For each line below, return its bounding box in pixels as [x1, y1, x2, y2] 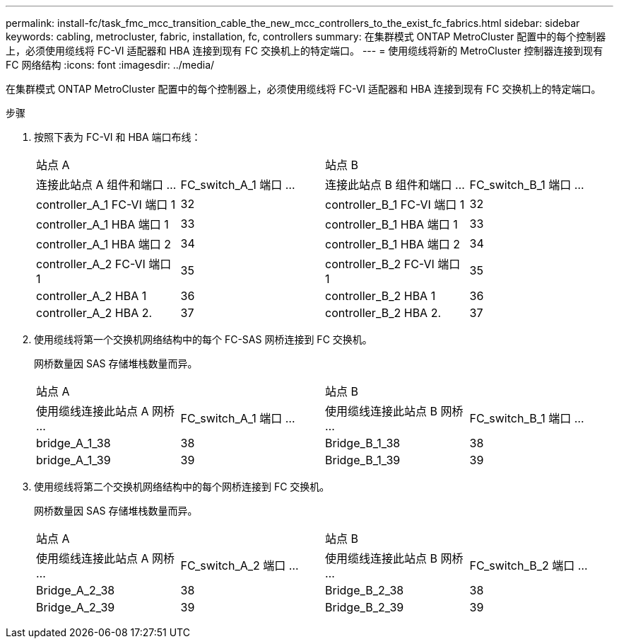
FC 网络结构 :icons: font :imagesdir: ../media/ [6, 59, 215, 71]
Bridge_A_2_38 [36, 583, 115, 597]
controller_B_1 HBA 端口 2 [325, 237, 460, 251]
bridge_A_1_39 [36, 453, 111, 467]
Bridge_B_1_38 [325, 436, 401, 450]
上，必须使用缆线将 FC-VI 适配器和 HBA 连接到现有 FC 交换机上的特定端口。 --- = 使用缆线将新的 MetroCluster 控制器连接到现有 [6, 45, 603, 57]
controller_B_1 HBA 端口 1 [325, 217, 458, 231]
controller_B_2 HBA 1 [325, 289, 436, 303]
